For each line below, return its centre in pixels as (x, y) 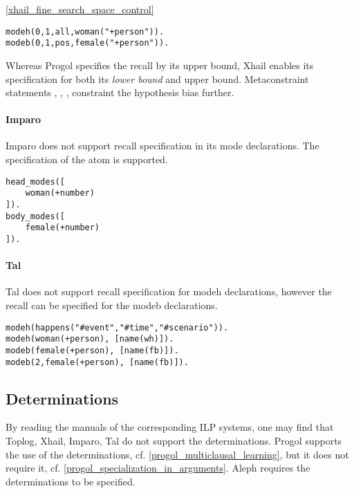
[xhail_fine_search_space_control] (80, 9)
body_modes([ (35, 216)
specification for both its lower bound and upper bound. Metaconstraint (157, 78)
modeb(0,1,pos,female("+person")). (87, 43)
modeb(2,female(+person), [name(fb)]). (97, 362)
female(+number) (63, 228)
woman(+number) (60, 193)
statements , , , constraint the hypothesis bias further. (120, 92)
